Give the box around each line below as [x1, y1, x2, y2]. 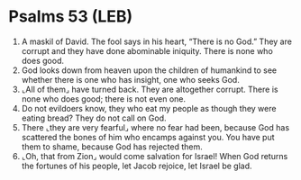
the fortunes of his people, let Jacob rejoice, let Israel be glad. [21, 160, 253, 171]
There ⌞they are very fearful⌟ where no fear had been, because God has [21, 121, 290, 132]
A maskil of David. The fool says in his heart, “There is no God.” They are [21, 36, 292, 47]
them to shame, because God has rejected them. [21, 141, 204, 152]
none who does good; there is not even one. [21, 93, 187, 104]
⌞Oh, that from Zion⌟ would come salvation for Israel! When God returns [21, 150, 288, 161]
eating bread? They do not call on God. [21, 112, 168, 123]
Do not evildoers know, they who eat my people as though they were [21, 103, 277, 113]
